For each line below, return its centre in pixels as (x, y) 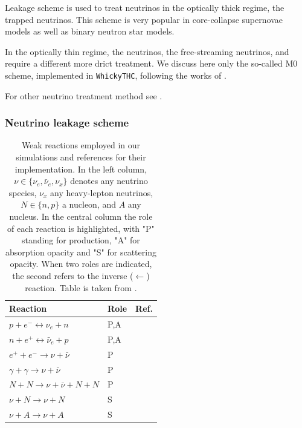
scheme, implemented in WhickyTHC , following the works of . (116, 75)
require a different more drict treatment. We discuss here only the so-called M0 (151, 63)
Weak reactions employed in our (81, 145)
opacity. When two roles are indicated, (81, 264)
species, (23, 192)
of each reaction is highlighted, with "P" (81, 228)
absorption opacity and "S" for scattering (81, 252)
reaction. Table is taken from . (81, 287)
